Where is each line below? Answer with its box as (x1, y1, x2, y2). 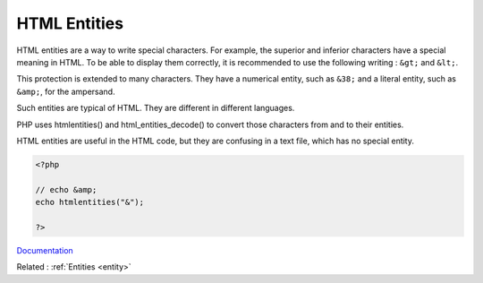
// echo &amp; (35, 184, 97, 194)
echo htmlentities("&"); (35, 197, 145, 208)
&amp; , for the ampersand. (16, 86, 115, 97)
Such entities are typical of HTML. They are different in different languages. (16, 103, 295, 114)
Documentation (16, 244, 73, 255)
